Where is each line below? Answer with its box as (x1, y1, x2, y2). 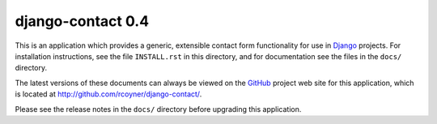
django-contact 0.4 (15, 12, 150, 30)
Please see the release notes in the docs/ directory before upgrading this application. (15, 104, 302, 113)
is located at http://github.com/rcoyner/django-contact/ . (15, 89, 202, 99)
